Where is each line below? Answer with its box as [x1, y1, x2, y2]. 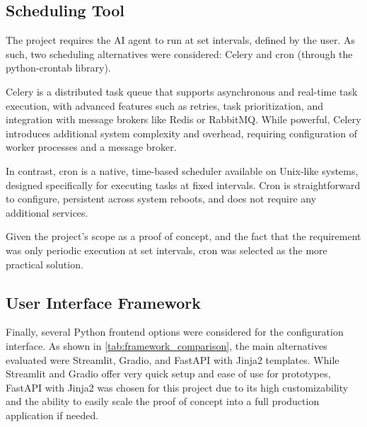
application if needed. [6, 407, 99, 422]
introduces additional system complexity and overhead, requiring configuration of [6, 125, 358, 140]
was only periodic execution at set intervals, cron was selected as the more [6, 242, 327, 257]
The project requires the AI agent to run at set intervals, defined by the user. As [6, 33, 356, 47]
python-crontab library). [6, 60, 111, 75]
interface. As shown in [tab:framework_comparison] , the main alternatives [6, 338, 327, 353]
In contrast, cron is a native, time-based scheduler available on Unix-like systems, [6, 163, 359, 178]
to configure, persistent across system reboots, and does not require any [6, 191, 317, 206]
